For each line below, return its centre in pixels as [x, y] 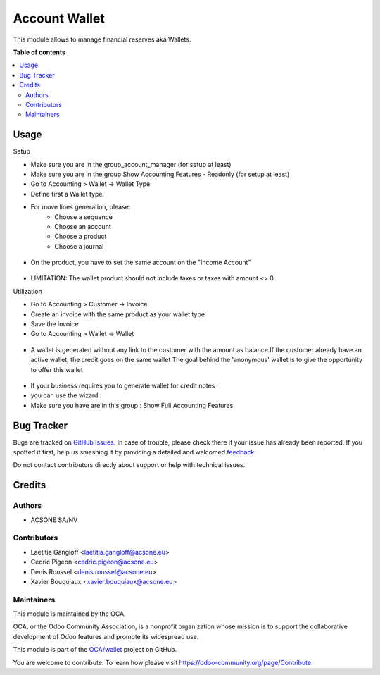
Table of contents [39, 52]
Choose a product [81, 237]
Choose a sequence [83, 217]
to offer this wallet [57, 369]
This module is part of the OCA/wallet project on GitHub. [95, 650]
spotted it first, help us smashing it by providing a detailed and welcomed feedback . [135, 452]
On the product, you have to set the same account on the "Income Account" [141, 262]
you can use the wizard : [66, 395]
